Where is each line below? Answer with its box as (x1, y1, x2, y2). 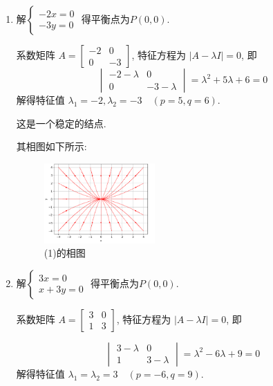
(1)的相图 (44, 246, 86, 260)
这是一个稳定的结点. (16, 116, 106, 130)
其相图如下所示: (16, 139, 87, 154)
